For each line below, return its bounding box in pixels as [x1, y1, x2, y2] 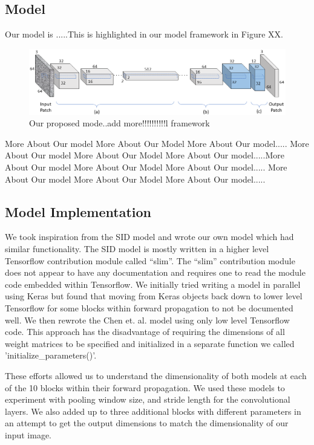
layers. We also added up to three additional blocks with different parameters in [5, 404, 301, 417]
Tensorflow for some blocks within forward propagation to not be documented [5, 302, 293, 314]
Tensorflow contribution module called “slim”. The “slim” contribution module [5, 254, 295, 267]
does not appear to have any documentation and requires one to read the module [5, 266, 306, 279]
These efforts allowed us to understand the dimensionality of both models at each [5, 369, 307, 382]
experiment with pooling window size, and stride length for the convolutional [5, 393, 290, 406]
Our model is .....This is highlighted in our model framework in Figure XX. [5, 28, 283, 41]
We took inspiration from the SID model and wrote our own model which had [5, 230, 294, 243]
